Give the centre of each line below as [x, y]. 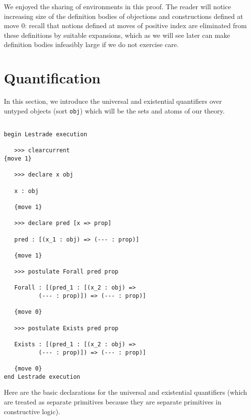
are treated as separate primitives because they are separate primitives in [113, 401]
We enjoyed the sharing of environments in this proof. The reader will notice [118, 6]
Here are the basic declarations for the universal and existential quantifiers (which [125, 392]
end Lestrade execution [42, 377]
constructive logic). [32, 411]
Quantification [52, 78]
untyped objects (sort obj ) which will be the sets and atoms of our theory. [114, 110]
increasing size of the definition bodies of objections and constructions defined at [124, 16]
